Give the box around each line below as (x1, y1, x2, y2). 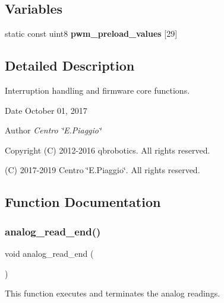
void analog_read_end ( (5, 247, 94, 259)
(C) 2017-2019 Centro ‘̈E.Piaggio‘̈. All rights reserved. (5, 164, 200, 176)
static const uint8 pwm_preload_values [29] (5, 27, 178, 40)
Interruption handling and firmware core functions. (5, 84, 190, 96)
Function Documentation (5, 193, 161, 211)
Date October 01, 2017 (5, 104, 87, 116)
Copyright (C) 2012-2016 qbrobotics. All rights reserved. (5, 143, 210, 156)
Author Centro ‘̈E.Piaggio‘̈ (5, 124, 102, 136)
